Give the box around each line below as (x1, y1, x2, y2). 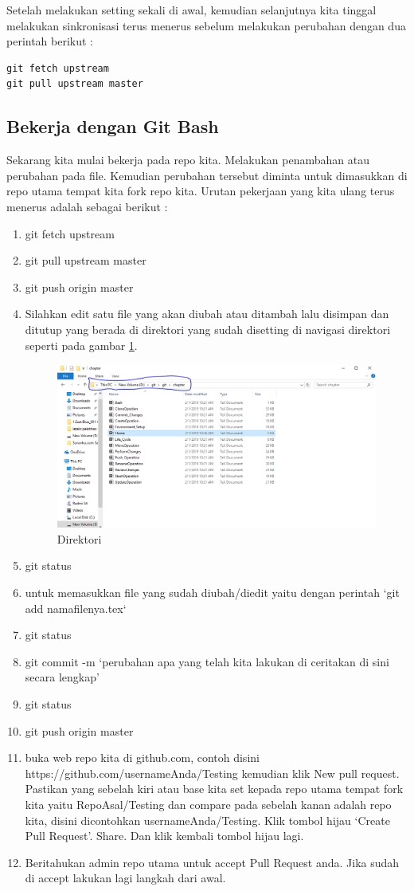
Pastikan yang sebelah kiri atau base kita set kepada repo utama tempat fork (25, 780, 404, 797)
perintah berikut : (6, 33, 94, 49)
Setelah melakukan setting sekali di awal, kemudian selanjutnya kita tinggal (6, 2, 377, 18)
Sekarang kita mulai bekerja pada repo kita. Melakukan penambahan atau (6, 151, 369, 168)
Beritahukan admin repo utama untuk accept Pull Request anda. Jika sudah (25, 854, 400, 870)
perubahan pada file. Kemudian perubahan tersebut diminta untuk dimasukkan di (6, 167, 408, 183)
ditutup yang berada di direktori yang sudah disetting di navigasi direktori (25, 320, 391, 337)
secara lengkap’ (25, 669, 100, 685)
